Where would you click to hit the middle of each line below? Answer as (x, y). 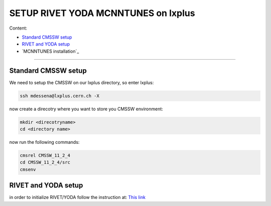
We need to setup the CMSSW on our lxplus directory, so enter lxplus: (82, 82)
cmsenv (28, 169)
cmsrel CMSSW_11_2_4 (45, 155)
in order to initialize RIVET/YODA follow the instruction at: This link (77, 197)
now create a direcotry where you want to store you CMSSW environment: (86, 109)
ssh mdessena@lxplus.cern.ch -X (60, 96)
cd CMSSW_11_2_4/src (45, 162)
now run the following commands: (44, 142)
